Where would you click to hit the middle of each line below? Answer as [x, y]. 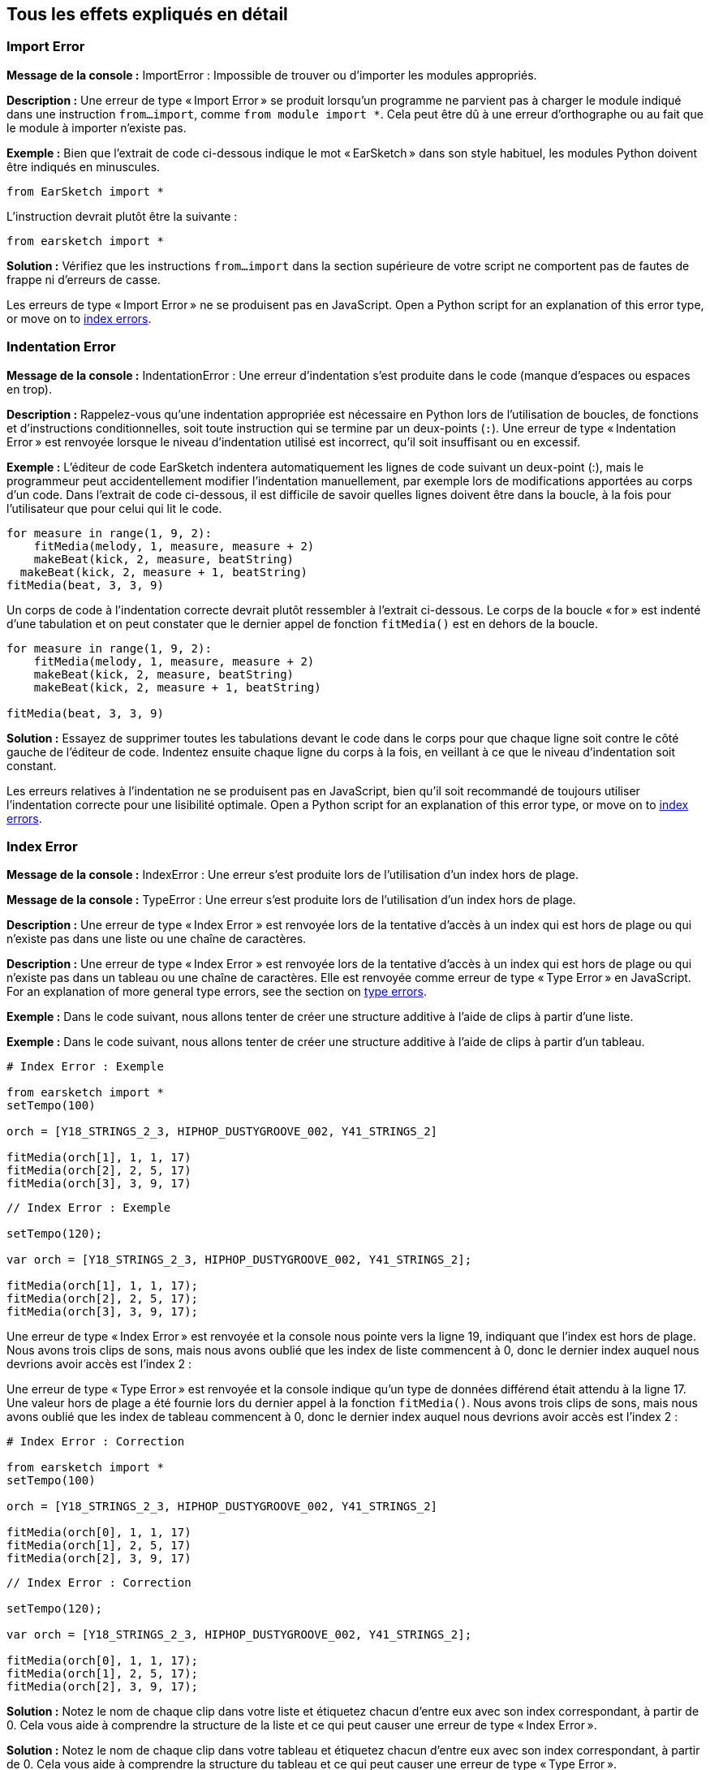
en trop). [29, 389]
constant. [32, 765]
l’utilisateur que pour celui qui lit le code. [114, 508]
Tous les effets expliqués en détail [147, 14]
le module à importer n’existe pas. [97, 127]
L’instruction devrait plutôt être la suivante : [122, 216]
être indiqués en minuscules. [84, 166]
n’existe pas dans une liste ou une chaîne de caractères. [157, 939]
